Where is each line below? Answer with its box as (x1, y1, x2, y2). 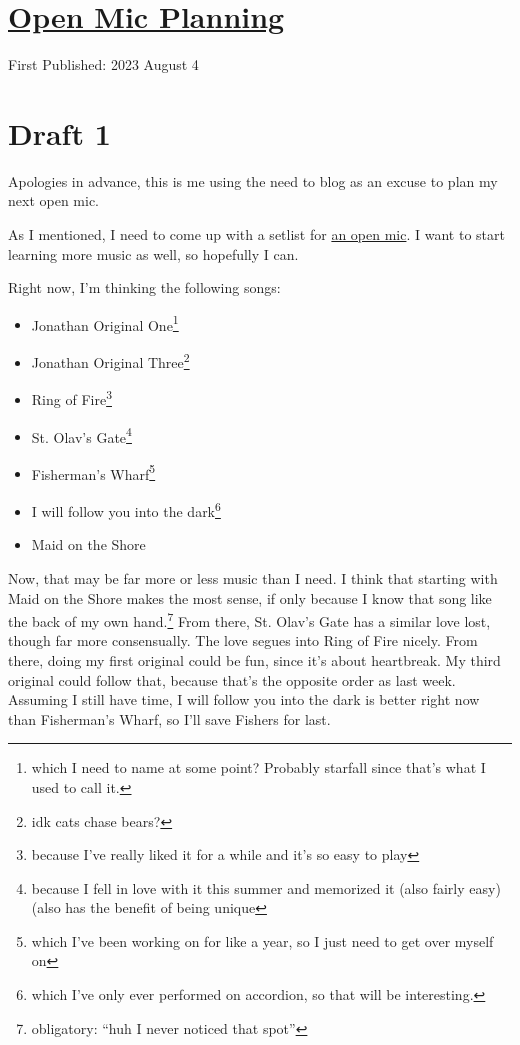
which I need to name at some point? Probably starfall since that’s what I (31, 757, 486, 778)
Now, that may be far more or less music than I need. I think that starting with (8, 567, 498, 588)
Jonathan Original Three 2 (31, 349, 190, 372)
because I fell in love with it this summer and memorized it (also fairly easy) (31, 877, 501, 898)
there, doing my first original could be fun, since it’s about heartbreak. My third (8, 649, 501, 670)
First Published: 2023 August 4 (8, 54, 199, 75)
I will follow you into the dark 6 (31, 498, 221, 521)
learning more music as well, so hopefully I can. (8, 243, 299, 264)
